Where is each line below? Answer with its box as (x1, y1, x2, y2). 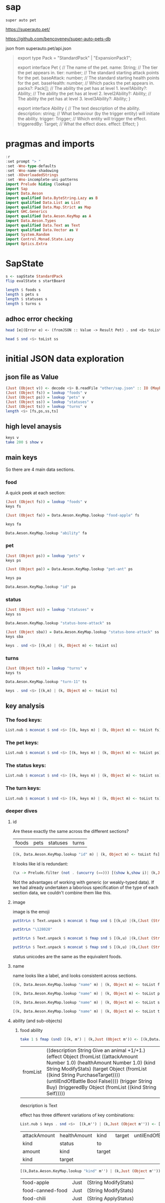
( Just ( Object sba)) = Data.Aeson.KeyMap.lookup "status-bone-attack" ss (5, 630, 160, 635)
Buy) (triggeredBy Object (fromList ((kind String (46, 1084, 156, 1091)
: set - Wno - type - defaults (5, 164, 56, 169)
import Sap (5, 186, 28, 191)
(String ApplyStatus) (87, 1195, 134, 1202)
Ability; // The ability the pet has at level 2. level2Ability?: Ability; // (17, 90, 151, 96)
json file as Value (5, 372, 59, 381)
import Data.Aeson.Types (5, 218, 56, 224)
